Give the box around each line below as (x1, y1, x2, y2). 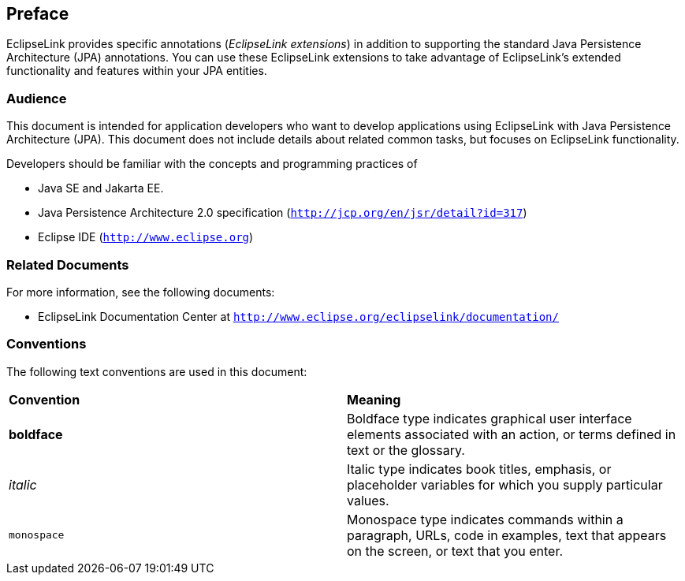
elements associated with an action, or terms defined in (347, 426, 676, 442)
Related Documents (6, 256, 129, 273)
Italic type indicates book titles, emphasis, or (347, 460, 612, 477)
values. (347, 492, 389, 508)
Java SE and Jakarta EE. (38, 181, 164, 196)
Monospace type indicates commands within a (347, 511, 624, 527)
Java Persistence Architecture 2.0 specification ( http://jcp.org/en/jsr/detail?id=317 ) (38, 206, 527, 220)
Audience (6, 90, 67, 106)
